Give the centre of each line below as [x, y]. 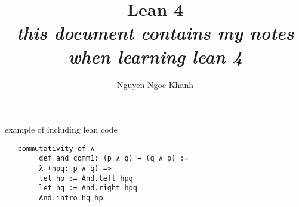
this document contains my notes [155, 33]
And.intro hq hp [71, 198]
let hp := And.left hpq [86, 178]
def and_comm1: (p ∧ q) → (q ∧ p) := [114, 159]
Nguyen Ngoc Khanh [155, 84]
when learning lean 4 [155, 56]
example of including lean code [61, 129]
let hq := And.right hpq [88, 188]
